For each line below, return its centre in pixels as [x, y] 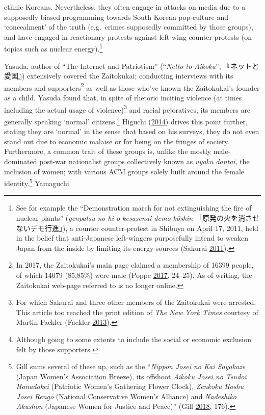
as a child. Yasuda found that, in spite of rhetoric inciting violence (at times [123, 98]
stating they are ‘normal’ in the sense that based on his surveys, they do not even [132, 131]
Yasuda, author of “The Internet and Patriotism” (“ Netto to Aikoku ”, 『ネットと [132, 66]
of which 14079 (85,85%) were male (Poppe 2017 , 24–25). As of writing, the [134, 275]
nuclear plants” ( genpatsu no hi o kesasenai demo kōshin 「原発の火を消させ [138, 217]
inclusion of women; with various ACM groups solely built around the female [124, 171]
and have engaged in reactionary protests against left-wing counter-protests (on [128, 36]
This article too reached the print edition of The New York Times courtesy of [137, 312]
